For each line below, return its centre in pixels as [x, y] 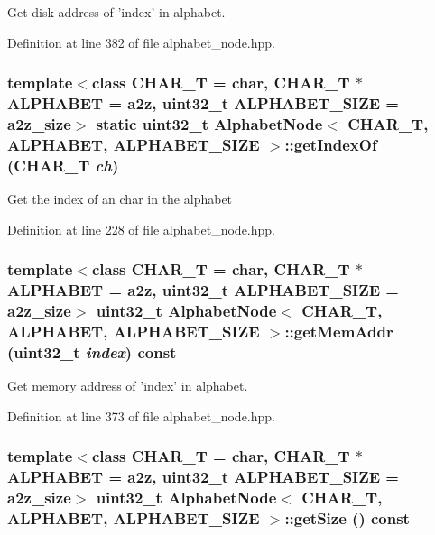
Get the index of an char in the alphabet [120, 199]
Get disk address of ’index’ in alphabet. [116, 12]
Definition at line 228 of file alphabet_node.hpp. [141, 229]
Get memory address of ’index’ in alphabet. [128, 386]
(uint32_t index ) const [92, 351]
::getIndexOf [331, 144]
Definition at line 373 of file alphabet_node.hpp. [141, 415]
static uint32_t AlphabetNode [209, 123]
